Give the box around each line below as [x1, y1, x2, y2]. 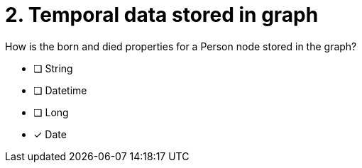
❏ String [33, 62, 73, 74]
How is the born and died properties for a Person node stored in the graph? [5, 40, 357, 52]
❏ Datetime [33, 84, 87, 96]
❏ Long [33, 106, 69, 118]
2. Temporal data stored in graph [5, 3, 319, 27]
